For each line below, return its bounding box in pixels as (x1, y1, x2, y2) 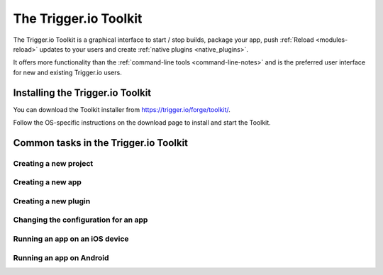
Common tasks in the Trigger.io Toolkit (13, 137, 188, 149)
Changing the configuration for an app (13, 215, 148, 225)
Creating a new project (13, 158, 94, 168)
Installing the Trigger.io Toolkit (13, 86, 152, 99)
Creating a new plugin (13, 196, 91, 206)
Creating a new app (13, 177, 82, 187)
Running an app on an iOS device (13, 234, 129, 244)
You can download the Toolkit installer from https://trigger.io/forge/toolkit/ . (13, 105, 231, 113)
